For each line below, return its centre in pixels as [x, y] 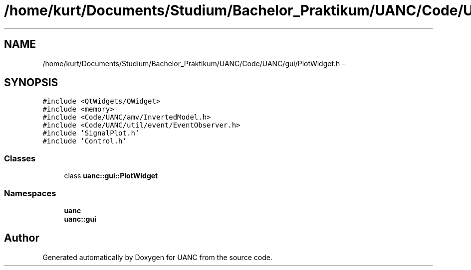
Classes [20, 158]
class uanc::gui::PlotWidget [111, 176]
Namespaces [30, 193]
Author [22, 238]
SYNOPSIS [31, 83]
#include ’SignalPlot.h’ [91, 133]
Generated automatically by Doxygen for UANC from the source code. [157, 257]
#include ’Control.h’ [85, 141]
